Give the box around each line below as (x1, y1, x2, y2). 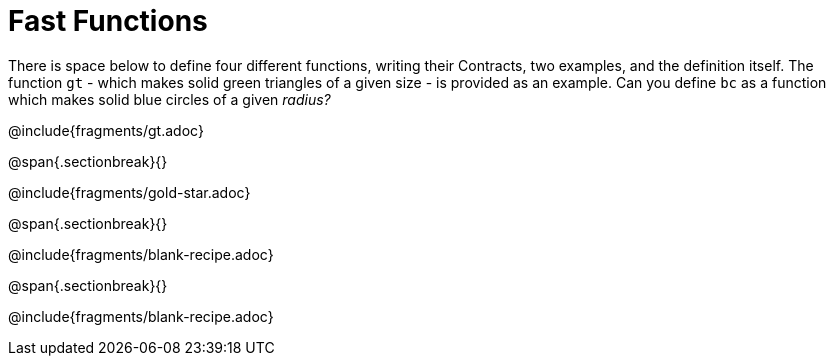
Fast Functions (8, 4, 208, 38)
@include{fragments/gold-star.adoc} (8, 183, 251, 201)
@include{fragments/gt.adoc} (8, 121, 204, 139)
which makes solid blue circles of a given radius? (8, 90, 331, 108)
